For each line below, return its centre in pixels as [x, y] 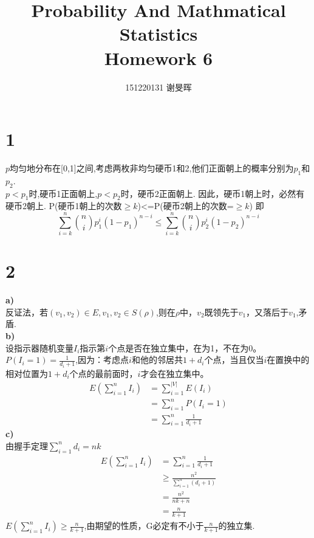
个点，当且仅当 [234, 360]
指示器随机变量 [43, 347]
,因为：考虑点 [102, 360]
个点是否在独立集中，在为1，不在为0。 [185, 347]
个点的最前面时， [104, 373]
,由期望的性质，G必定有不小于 [144, 526]
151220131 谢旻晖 [159, 87]
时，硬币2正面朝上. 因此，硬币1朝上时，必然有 [213, 193]
